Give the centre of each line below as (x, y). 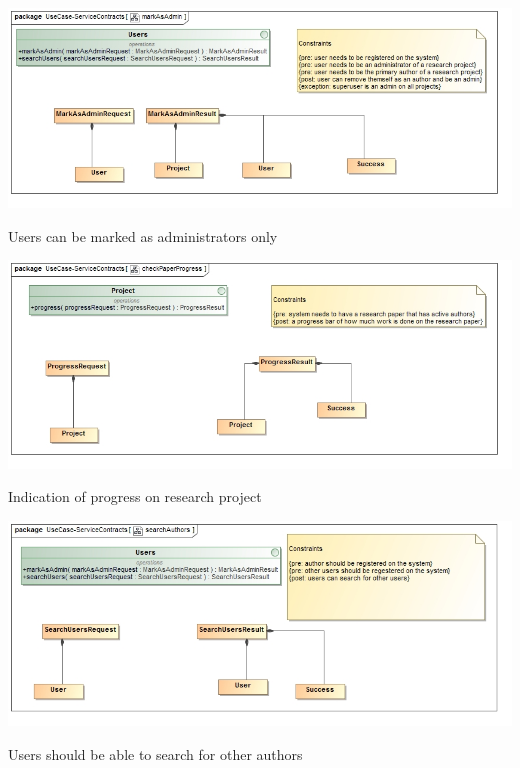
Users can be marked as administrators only (143, 235)
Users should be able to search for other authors (155, 754)
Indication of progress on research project (135, 496)
